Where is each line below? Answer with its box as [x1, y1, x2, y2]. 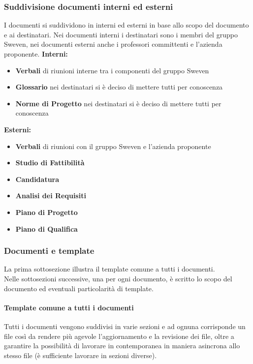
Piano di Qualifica [15, 223, 78, 234]
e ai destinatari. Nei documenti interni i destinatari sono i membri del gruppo [4, 29, 238, 39]
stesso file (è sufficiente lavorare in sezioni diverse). [4, 350, 157, 360]
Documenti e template [4, 244, 95, 257]
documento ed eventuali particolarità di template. [4, 283, 154, 293]
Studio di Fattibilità [15, 157, 85, 168]
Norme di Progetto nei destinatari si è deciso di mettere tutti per [15, 98, 221, 108]
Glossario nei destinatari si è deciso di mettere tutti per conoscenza [15, 82, 223, 92]
